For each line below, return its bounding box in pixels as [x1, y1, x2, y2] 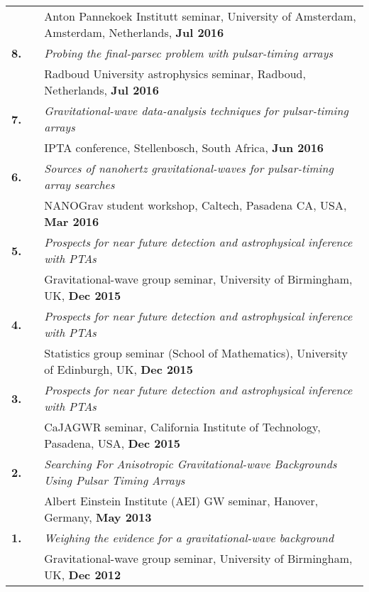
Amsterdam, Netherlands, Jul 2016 [44, 24, 224, 41]
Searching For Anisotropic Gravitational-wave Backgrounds [44, 456, 337, 472]
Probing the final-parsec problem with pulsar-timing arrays [44, 45, 334, 61]
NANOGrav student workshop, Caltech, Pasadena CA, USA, [44, 197, 347, 213]
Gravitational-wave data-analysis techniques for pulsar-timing [44, 102, 348, 119]
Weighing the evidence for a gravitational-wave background [44, 529, 334, 546]
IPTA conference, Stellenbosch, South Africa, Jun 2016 [44, 139, 324, 156]
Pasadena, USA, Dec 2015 [44, 435, 181, 451]
